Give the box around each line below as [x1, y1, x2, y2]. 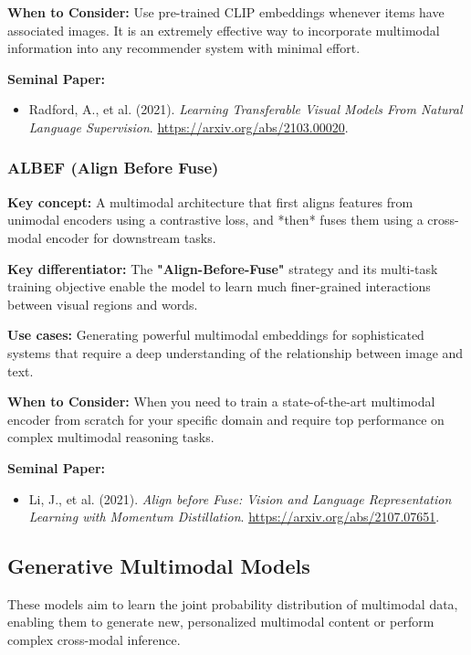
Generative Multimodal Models [7, 552, 310, 580]
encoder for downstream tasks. [46, 227, 216, 247]
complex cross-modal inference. [7, 630, 181, 650]
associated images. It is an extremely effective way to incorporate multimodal [7, 20, 440, 39]
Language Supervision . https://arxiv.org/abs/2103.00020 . [28, 117, 349, 136]
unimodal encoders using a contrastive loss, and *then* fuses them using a [7, 210, 424, 229]
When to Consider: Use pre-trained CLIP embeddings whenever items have [7, 3, 445, 21]
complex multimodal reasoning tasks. [7, 428, 215, 447]
